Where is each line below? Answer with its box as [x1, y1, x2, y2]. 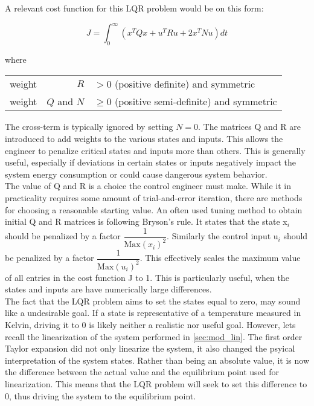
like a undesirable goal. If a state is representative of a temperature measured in [5, 306, 301, 319]
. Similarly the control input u [167, 230, 278, 242]
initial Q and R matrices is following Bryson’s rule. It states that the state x [5, 215, 287, 228]
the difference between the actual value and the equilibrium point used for [5, 366, 280, 378]
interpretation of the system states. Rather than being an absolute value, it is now [5, 353, 309, 366]
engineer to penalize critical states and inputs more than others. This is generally [5, 144, 306, 156]
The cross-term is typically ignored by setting [5, 120, 173, 133]
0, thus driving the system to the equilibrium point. [5, 389, 196, 402]
